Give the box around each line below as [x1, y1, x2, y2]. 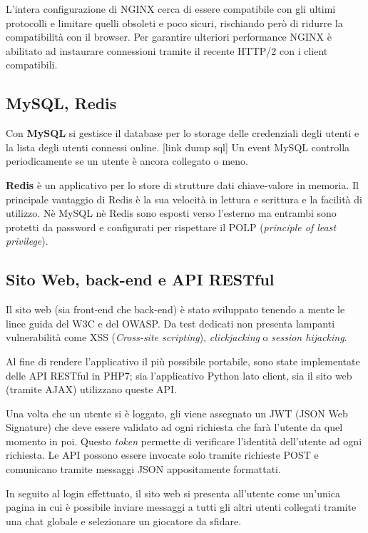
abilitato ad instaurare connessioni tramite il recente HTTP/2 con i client [6, 43, 328, 58]
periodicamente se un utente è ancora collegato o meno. [6, 153, 249, 168]
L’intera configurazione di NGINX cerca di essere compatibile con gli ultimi [6, 1, 336, 16]
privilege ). [6, 233, 48, 248]
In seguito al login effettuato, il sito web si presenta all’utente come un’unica [6, 485, 340, 500]
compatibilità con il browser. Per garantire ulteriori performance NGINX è [6, 29, 332, 44]
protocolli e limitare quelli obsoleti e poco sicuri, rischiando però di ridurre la [6, 15, 343, 30]
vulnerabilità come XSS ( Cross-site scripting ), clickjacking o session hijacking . [6, 330, 347, 345]
